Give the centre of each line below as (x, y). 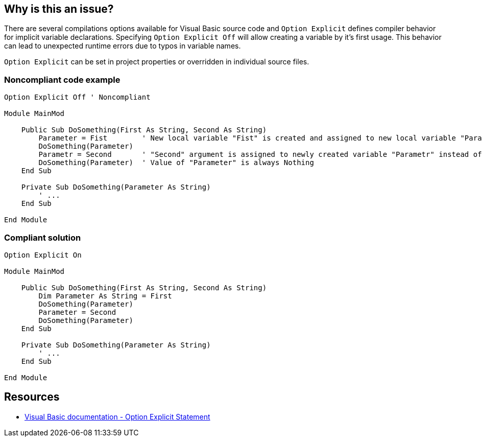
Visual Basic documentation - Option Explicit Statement (117, 416)
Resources (32, 397)
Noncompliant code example (62, 79)
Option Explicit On (43, 255)
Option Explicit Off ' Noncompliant (77, 97)
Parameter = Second (77, 312)
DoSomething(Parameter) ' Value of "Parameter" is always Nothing (176, 163)
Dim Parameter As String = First (105, 296)
